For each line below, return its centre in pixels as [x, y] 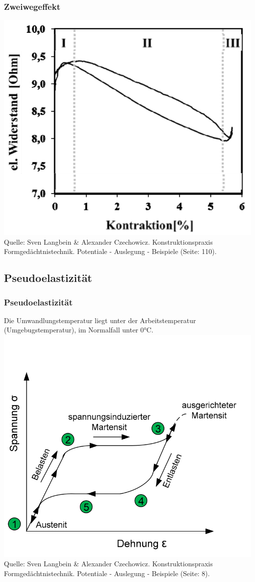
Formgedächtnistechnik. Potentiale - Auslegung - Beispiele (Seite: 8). [107, 573]
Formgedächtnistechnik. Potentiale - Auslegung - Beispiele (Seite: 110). [110, 251]
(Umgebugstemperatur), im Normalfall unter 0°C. [79, 330]
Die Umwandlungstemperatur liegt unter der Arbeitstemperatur [100, 320]
